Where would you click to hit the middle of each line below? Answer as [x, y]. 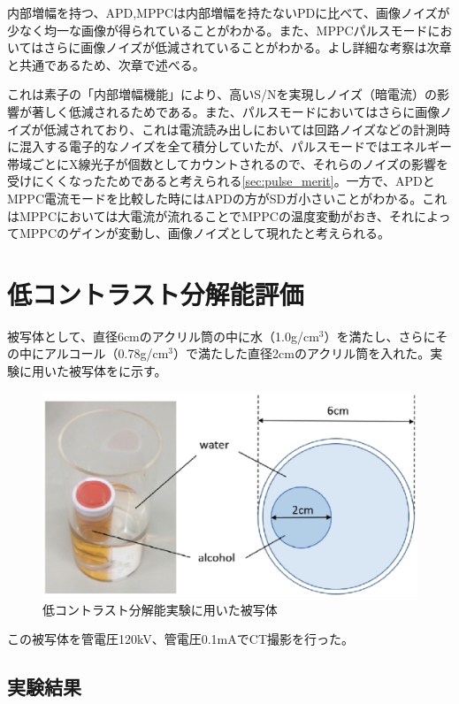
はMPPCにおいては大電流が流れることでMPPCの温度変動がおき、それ [210, 215]
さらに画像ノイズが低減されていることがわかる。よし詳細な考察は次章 [248, 47]
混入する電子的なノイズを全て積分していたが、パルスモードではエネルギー [235, 146]
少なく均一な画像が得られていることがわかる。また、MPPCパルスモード [218, 30]
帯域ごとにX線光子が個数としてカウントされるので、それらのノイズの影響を [228, 163]
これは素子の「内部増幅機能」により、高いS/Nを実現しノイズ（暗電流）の [222, 94]
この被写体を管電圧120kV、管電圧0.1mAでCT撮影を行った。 [180, 639]
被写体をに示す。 [118, 371]
